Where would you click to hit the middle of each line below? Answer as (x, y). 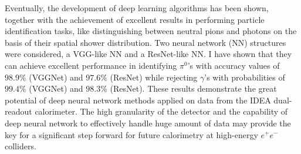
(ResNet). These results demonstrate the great (193, 88)
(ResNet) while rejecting (154, 77)
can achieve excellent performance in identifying (91, 65)
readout (18, 111)
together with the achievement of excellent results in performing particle (135, 19)
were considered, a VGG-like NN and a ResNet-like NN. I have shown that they (148, 54)
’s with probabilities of (245, 77)
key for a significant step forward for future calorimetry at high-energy (131, 134)
